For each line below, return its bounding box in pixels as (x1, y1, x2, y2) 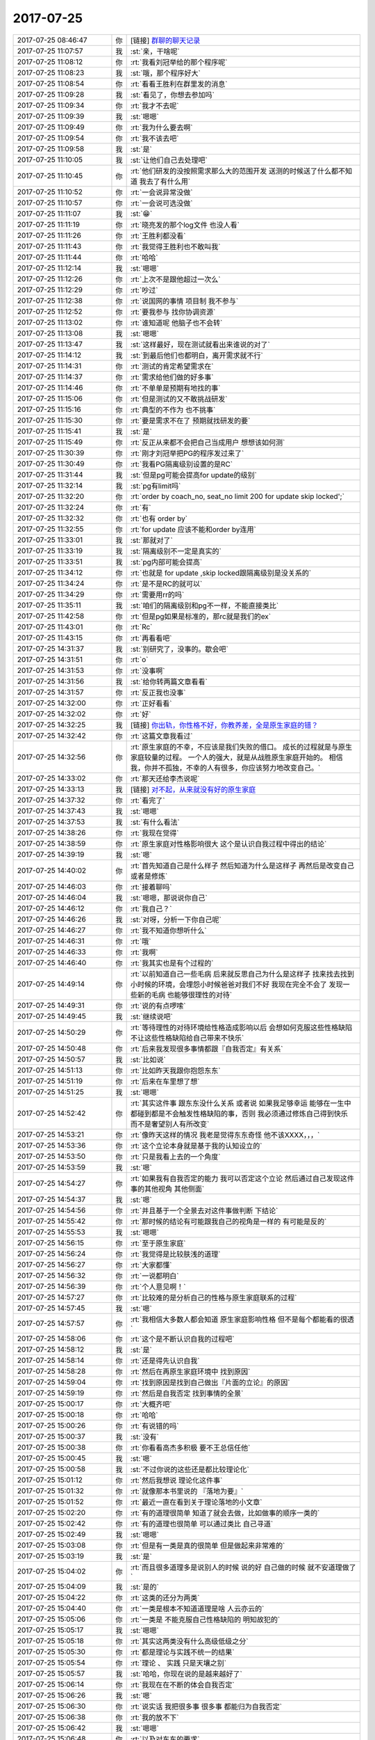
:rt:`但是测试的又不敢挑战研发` (130, 394, 228, 404)
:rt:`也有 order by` (130, 514, 187, 523)
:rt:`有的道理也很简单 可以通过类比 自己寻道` (130, 1519, 274, 1528)
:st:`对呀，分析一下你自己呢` (130, 915, 222, 924)
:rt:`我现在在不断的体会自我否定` (130, 1679, 235, 1689)
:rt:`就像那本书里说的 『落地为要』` (130, 1486, 244, 1496)
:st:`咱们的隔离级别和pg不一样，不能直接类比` (130, 601, 279, 610)
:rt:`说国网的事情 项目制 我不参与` (130, 296, 239, 306)
